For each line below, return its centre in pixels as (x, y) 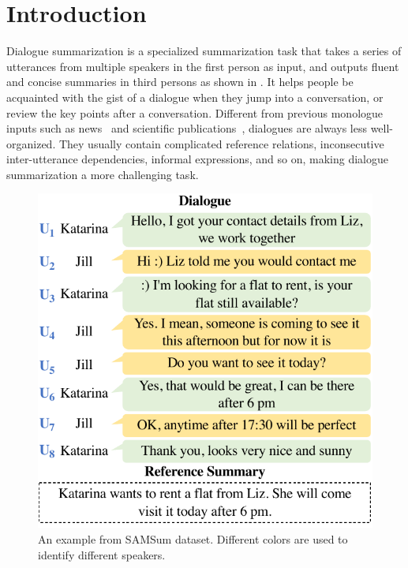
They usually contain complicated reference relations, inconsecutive (221, 143)
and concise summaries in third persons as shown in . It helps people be (180, 82)
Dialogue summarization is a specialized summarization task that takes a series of (204, 51)
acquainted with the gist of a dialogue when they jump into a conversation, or (195, 97)
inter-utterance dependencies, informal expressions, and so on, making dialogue (197, 159)
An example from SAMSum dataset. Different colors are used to (193, 539)
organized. (31, 143)
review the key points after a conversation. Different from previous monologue (195, 112)
